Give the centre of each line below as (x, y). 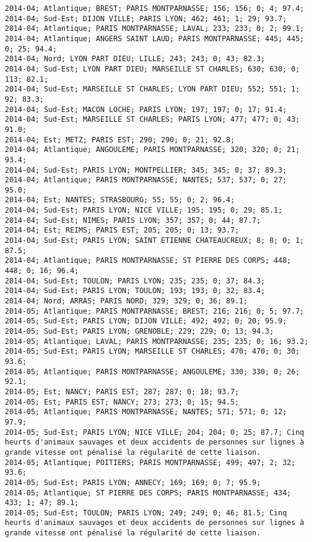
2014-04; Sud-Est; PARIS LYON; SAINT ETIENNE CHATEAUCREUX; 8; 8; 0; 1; (154, 241)
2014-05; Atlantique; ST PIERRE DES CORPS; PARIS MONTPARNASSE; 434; (148, 493)
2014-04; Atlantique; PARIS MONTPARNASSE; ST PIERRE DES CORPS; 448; (148, 261)
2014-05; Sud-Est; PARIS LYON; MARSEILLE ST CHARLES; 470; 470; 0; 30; (152, 352)
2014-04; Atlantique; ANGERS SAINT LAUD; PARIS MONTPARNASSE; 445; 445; (154, 38)
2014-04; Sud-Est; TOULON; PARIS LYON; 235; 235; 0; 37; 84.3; (135, 281)
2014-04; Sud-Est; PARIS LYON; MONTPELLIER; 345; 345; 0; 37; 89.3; (146, 170)
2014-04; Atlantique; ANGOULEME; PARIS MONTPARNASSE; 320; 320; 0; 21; (152, 150)
